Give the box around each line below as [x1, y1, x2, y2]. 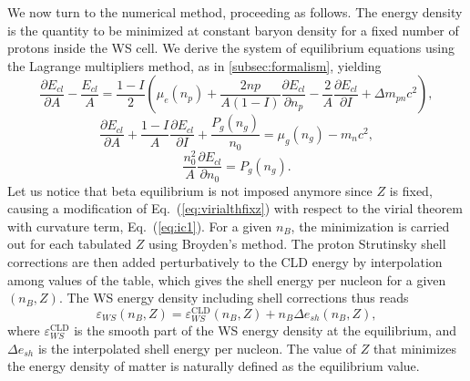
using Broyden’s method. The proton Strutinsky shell [148, 234, 446, 253]
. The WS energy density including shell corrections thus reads [58, 288, 409, 307]
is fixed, [389, 180, 433, 200]
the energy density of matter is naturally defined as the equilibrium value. [7, 356, 420, 376]
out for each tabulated [7, 234, 132, 253]
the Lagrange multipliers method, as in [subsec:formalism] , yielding [7, 56, 382, 75]
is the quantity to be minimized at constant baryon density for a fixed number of [7, 20, 459, 39]
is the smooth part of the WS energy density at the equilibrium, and [74, 320, 457, 339]
